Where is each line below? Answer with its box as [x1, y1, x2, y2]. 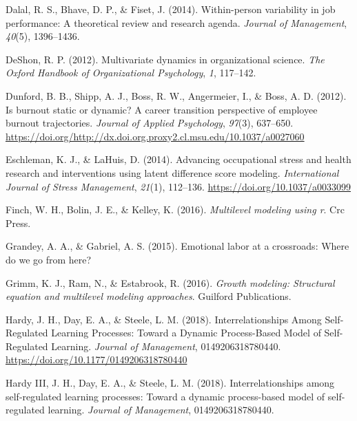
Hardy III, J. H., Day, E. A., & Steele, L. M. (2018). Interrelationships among [6, 376, 335, 390]
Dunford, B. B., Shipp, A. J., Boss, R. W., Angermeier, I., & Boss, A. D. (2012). [6, 88, 347, 102]
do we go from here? [6, 252, 92, 266]
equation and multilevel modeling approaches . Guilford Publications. [6, 289, 292, 303]
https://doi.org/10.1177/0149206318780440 [6, 352, 187, 367]
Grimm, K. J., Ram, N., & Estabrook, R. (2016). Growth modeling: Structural [6, 275, 335, 290]
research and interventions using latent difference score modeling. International [6, 165, 339, 180]
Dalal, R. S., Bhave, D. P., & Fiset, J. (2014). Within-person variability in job [6, 2, 336, 16]
